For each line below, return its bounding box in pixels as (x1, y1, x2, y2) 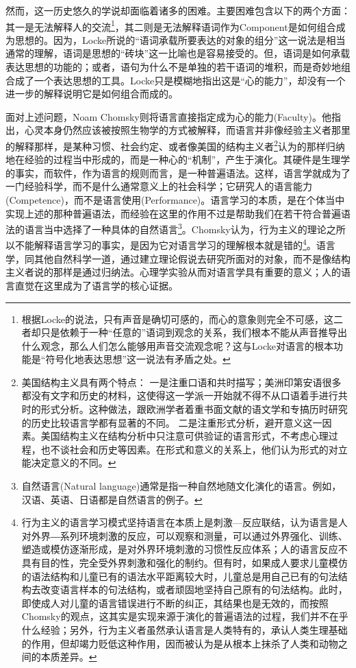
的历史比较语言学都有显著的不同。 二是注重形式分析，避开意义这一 (21, 415, 322, 429)
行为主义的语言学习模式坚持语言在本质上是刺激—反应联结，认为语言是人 (21, 515, 348, 529)
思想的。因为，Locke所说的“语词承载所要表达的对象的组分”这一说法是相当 (14, 32, 346, 47)
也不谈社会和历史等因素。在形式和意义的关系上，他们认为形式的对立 (40, 442, 348, 456)
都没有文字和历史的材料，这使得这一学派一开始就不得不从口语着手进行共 (21, 388, 348, 403)
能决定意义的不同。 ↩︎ (21, 455, 116, 470)
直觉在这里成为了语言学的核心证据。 (14, 278, 178, 292)
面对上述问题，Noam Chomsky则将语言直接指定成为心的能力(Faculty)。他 (5, 109, 331, 123)
